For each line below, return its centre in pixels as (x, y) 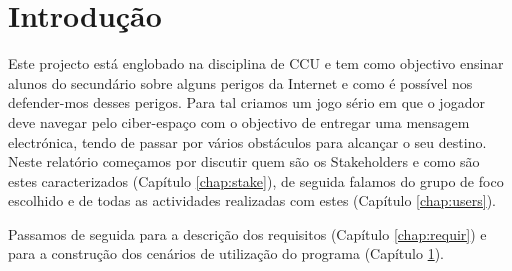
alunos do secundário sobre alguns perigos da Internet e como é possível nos (240, 82)
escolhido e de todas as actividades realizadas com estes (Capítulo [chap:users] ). (252, 200)
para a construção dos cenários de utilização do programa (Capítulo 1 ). (226, 253)
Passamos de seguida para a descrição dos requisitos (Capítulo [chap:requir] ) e (247, 233)
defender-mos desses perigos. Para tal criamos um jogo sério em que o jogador (246, 102)
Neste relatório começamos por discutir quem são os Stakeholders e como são (244, 161)
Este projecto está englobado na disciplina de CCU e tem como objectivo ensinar (256, 63)
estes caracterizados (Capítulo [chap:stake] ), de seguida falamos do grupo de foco (256, 180)
